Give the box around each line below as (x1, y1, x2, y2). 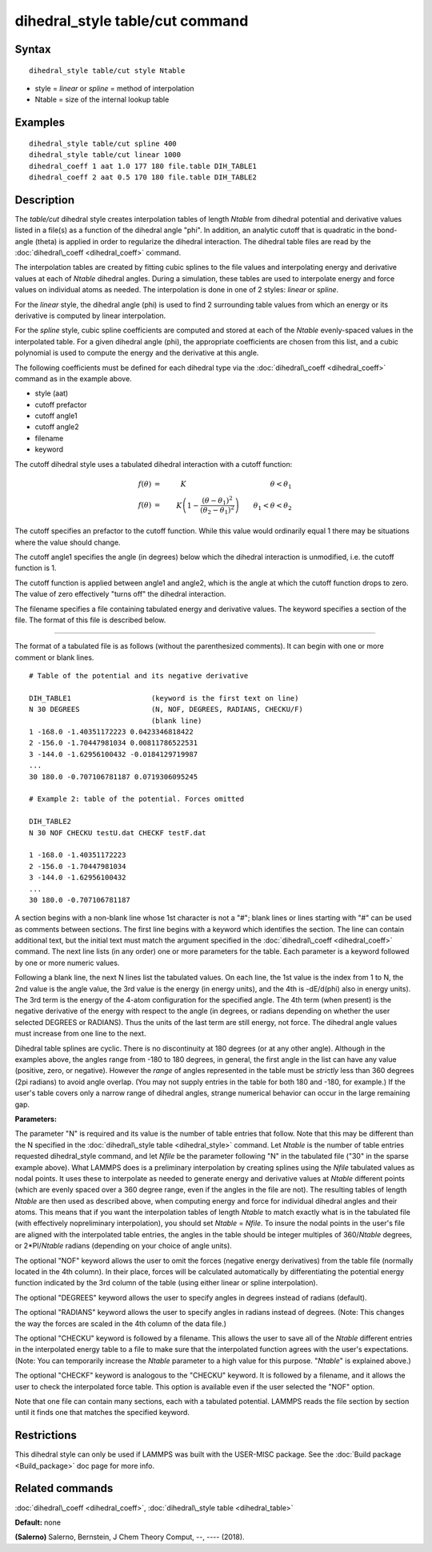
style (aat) (34, 388, 69, 398)
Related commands (14, 1482, 114, 1495)
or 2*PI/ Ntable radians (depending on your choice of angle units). (14, 1241, 232, 1251)
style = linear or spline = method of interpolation (34, 83, 194, 93)
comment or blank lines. (14, 653, 94, 662)
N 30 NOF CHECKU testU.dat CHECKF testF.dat (29, 828, 207, 837)
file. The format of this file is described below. (14, 615, 166, 625)
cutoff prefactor (34, 400, 87, 409)
